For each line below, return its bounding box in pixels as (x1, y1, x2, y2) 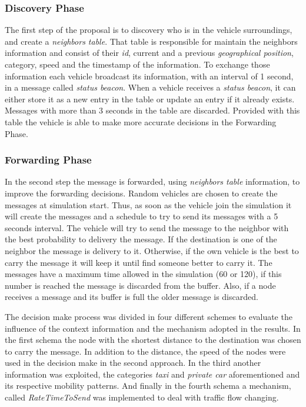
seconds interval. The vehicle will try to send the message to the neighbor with (5, 221, 289, 233)
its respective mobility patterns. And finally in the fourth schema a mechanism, (5, 379, 291, 392)
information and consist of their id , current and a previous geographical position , (5, 46, 294, 59)
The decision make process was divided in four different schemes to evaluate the (5, 310, 292, 322)
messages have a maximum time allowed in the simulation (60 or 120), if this (5, 268, 282, 280)
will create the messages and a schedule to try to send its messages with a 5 (5, 210, 278, 222)
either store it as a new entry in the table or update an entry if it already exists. (5, 92, 295, 105)
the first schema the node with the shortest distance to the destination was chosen (5, 333, 301, 346)
